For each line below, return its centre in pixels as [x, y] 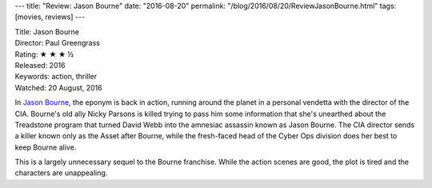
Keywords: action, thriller [56, 77]
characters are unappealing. [61, 173]
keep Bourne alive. [46, 147]
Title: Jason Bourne [47, 31]
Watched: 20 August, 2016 [59, 87]
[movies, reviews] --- [50, 17]
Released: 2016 [40, 65]
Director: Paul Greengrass [57, 43]
